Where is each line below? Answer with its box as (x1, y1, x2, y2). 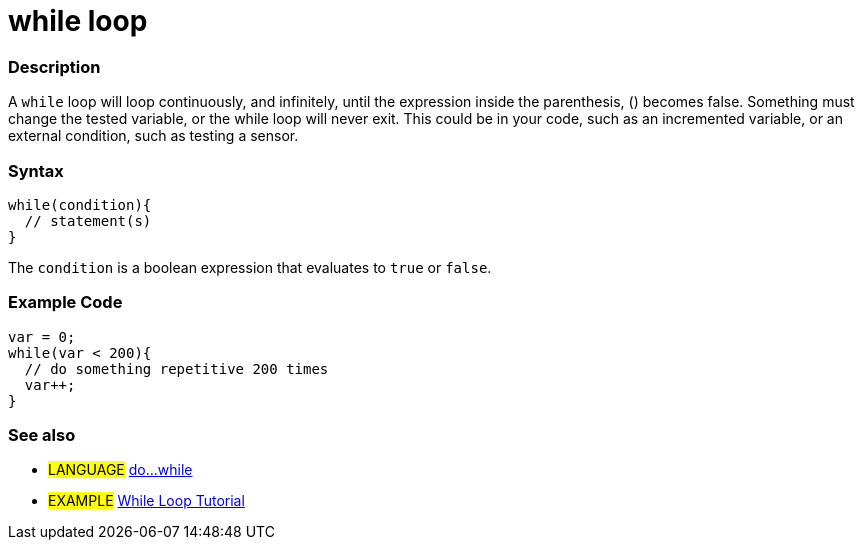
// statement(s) (24, 212, 152, 229)
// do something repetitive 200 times (24, 360, 329, 377)
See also (8, 425, 76, 445)
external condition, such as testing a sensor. (8, 127, 299, 145)
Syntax (8, 160, 64, 181)
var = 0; (8, 328, 76, 345)
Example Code (8, 292, 123, 313)
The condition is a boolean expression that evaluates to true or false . (8, 258, 492, 276)
